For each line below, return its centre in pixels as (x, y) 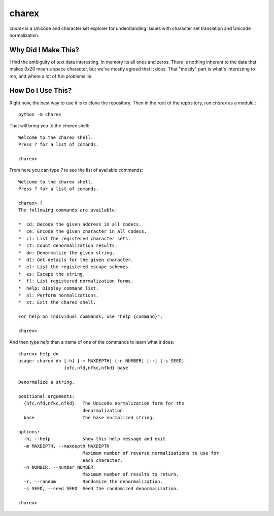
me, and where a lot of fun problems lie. (51, 76)
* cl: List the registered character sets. (75, 238)
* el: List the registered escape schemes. (75, 267)
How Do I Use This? (41, 90)
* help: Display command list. (59, 288)
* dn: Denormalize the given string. (67, 253)
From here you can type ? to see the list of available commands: (76, 170)
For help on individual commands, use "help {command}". (91, 317)
